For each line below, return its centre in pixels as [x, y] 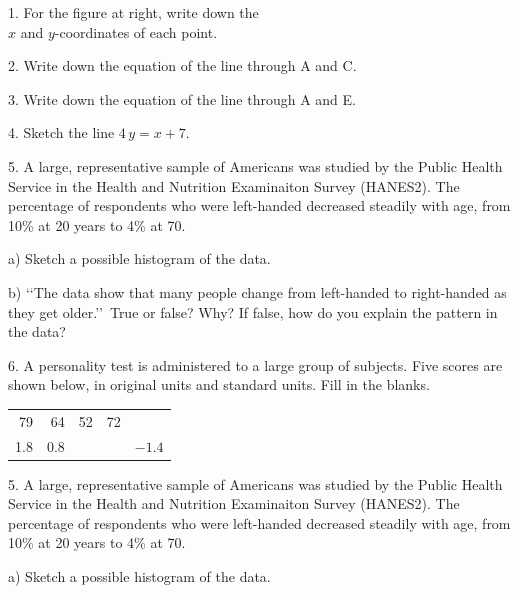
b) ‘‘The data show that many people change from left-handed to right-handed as [257, 291]
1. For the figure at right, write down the [133, 12]
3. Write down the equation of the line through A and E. [182, 98]
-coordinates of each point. [136, 31]
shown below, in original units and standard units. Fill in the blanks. [219, 384]
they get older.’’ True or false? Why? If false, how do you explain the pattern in [253, 311]
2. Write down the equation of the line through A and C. [182, 65]
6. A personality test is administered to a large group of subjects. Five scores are [255, 364]
